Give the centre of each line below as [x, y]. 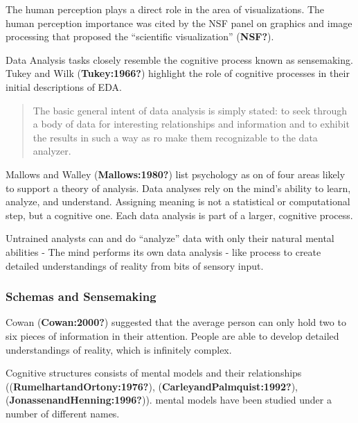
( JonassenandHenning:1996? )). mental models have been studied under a [169, 400]
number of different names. [63, 413]
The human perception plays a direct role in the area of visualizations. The [165, 9]
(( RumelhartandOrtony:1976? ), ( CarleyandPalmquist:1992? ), [152, 386]
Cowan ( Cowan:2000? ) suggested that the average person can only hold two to [176, 322]
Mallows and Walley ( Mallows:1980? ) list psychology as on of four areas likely [176, 174]
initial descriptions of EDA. [64, 86]
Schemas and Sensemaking [81, 296]
